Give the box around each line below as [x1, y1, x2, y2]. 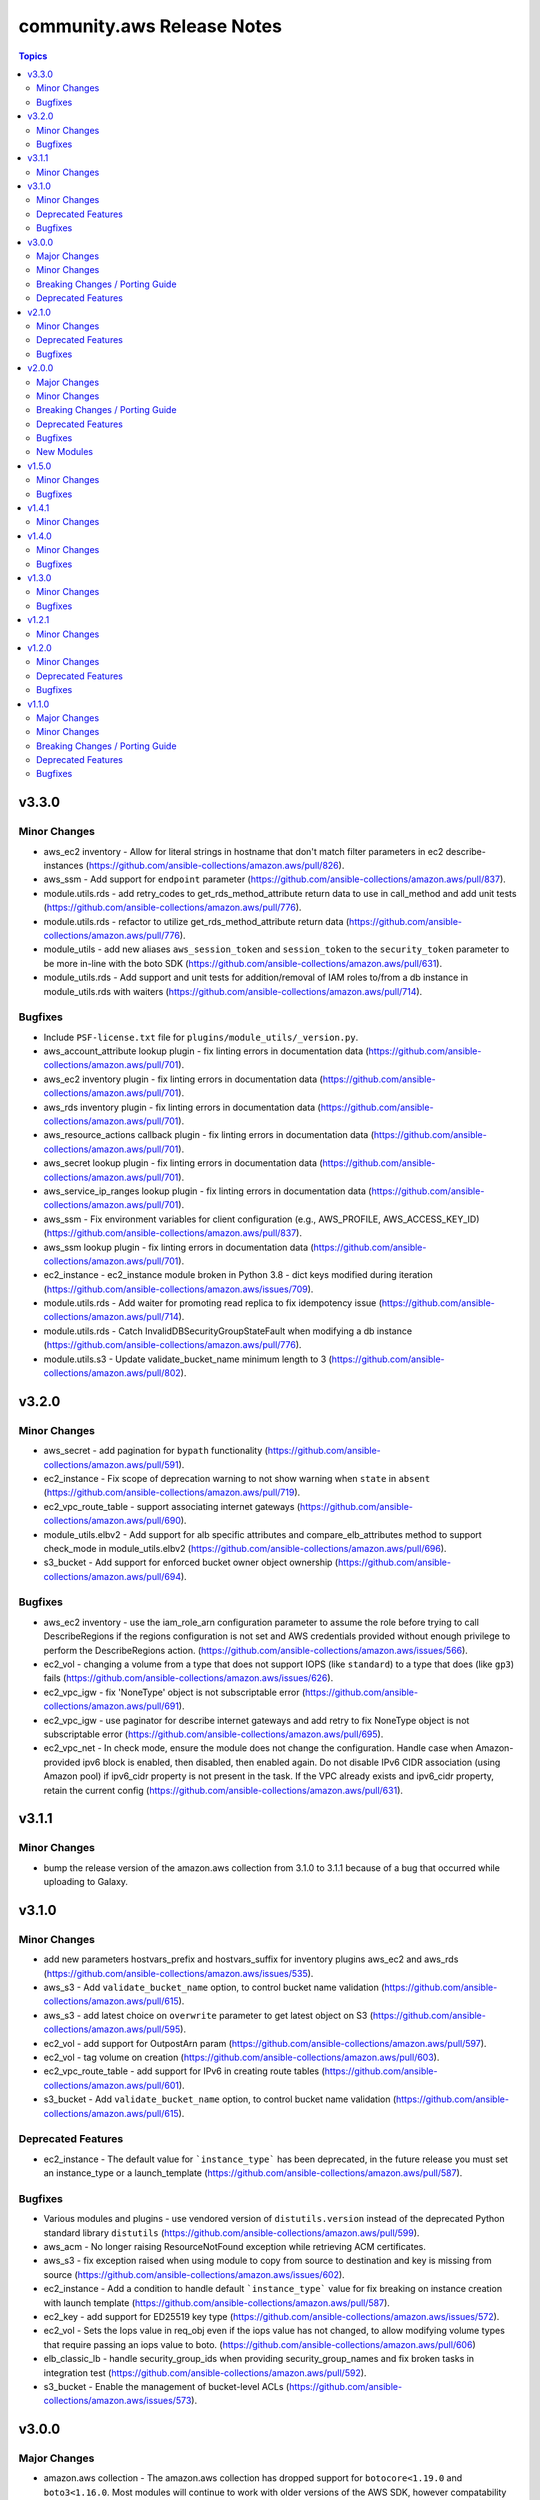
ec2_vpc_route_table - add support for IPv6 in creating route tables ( [43, 2065, 325, 2077]
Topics [18, 50, 48, 62]
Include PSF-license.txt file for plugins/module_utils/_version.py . [43, 1031, 359, 1043]
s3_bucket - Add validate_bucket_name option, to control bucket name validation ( [43, 2093, 397, 2105]
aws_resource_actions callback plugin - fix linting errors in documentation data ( [43, 1129, 375, 1141]
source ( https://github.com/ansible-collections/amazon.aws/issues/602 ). [43, 2268, 345, 2280]
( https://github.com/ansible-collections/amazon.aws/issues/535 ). [43, 1967, 314, 1979]
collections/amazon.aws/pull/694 [43, 1570, 182, 1582]
